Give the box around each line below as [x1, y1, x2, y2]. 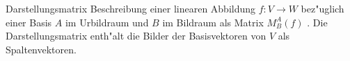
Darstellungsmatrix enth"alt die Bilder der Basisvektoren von [6, 28, 267, 43]
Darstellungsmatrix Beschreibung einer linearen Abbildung [6, 1, 256, 15]
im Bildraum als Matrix [162, 15, 264, 29]
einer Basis [6, 15, 52, 29]
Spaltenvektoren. [6, 42, 77, 56]
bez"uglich [301, 1, 344, 15]
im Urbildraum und [65, 15, 149, 29]
